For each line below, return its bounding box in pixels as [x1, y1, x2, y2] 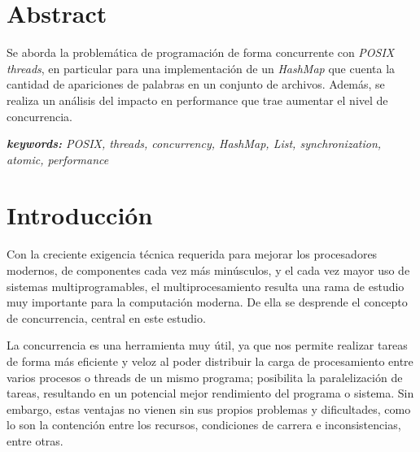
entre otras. [7, 432, 63, 449]
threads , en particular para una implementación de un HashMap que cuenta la [7, 59, 396, 76]
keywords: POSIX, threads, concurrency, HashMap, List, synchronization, [7, 135, 382, 152]
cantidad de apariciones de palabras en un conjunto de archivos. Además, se [7, 76, 385, 93]
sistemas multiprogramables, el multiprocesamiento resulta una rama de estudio [7, 277, 405, 294]
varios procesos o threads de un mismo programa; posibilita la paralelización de [7, 368, 403, 385]
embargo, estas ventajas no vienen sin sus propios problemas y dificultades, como [7, 400, 411, 417]
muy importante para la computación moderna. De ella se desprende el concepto [7, 293, 408, 311]
